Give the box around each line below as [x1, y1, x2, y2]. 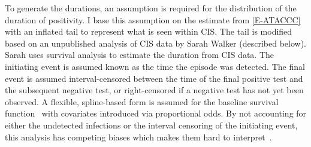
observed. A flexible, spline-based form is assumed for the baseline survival [5, 95, 279, 108]
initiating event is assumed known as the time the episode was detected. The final [5, 60, 305, 72]
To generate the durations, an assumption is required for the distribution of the [5, 2, 297, 14]
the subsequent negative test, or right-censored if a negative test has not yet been [5, 84, 304, 96]
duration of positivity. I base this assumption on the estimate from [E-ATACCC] [5, 13, 301, 26]
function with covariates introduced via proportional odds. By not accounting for [5, 107, 307, 120]
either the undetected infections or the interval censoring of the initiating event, [5, 118, 298, 131]
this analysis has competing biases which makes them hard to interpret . [5, 130, 272, 143]
